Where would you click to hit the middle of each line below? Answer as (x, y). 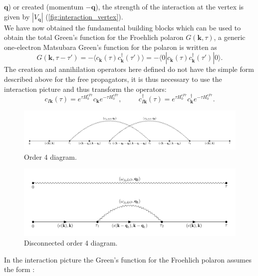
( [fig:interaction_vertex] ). (84, 16)
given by (17, 16)
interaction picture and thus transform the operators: (85, 89)
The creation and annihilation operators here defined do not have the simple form (129, 69)
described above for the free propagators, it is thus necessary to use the (113, 79)
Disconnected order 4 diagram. (71, 243)
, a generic (230, 37)
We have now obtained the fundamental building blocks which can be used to (123, 27)
